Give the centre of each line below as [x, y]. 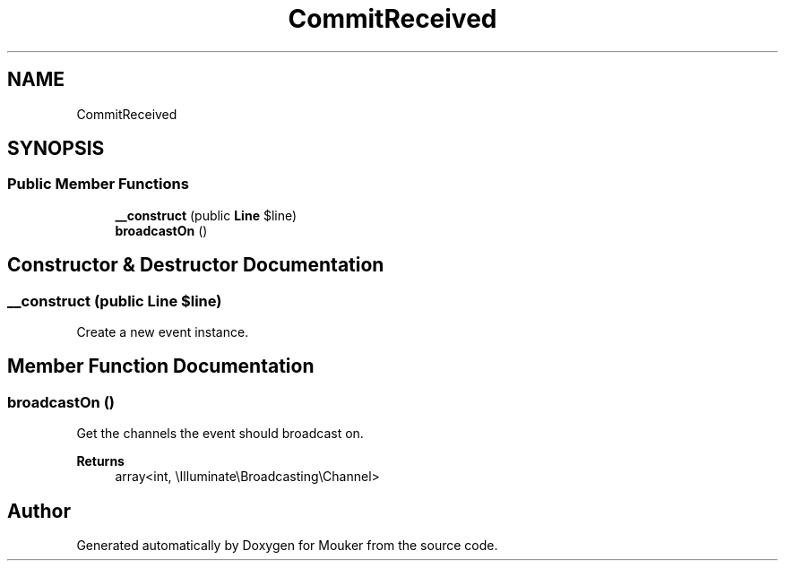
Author [39, 511]
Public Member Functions [98, 184]
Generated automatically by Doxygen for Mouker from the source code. [287, 546]
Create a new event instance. [163, 332]
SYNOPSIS [56, 149]
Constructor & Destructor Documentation [196, 265]
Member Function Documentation [161, 366]
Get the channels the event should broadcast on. [220, 434]
